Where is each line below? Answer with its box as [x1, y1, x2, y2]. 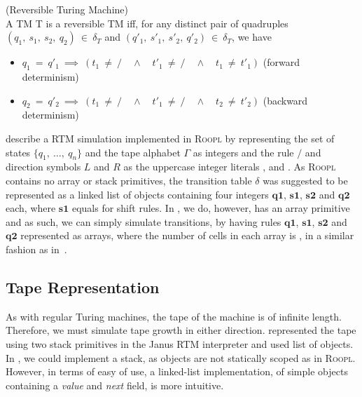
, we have [232, 29, 272, 44]
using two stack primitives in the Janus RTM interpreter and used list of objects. [6, 336, 354, 351]
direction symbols [6, 159, 81, 174]
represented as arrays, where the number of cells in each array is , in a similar [20, 228, 354, 243]
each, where [6, 201, 56, 215]
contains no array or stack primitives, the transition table [6, 173, 252, 187]
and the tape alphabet [85, 144, 181, 159]
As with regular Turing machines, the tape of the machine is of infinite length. [6, 309, 342, 323]
